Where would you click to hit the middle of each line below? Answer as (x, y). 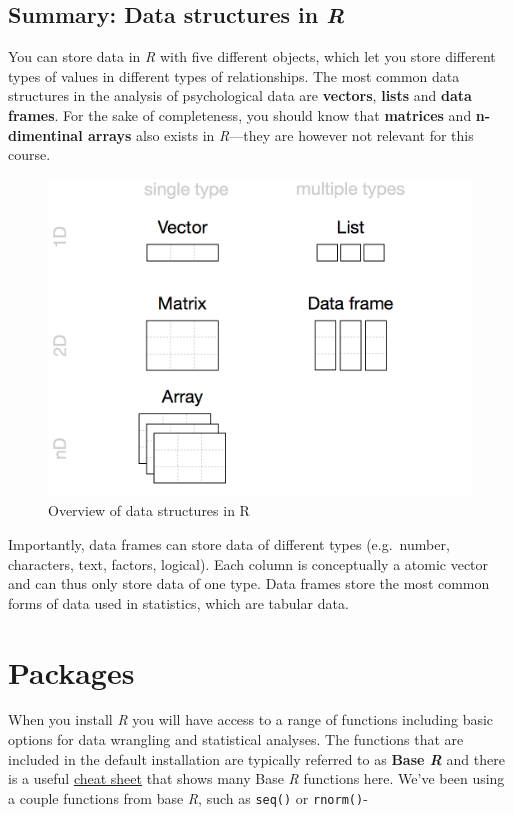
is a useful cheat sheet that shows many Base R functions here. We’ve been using (256, 778)
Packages (71, 671)
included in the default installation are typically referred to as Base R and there (256, 758)
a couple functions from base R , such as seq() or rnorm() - (188, 797)
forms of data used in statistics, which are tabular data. (178, 602)
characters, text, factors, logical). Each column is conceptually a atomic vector (248, 563)
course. (29, 154)
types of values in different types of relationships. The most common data (234, 75)
